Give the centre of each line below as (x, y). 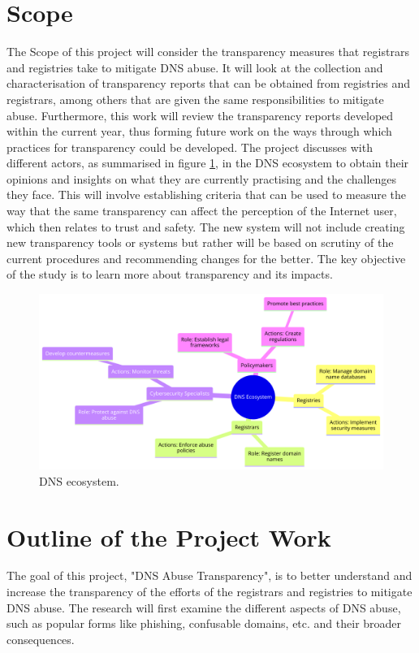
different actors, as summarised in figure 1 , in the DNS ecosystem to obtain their (208, 163)
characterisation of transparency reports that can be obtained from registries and (208, 83)
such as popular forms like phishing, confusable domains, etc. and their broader (204, 623)
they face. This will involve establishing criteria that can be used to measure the (207, 195)
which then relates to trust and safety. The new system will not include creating (206, 226)
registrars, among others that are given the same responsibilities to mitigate (195, 99)
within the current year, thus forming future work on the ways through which (199, 131)
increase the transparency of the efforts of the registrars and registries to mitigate (209, 592)
